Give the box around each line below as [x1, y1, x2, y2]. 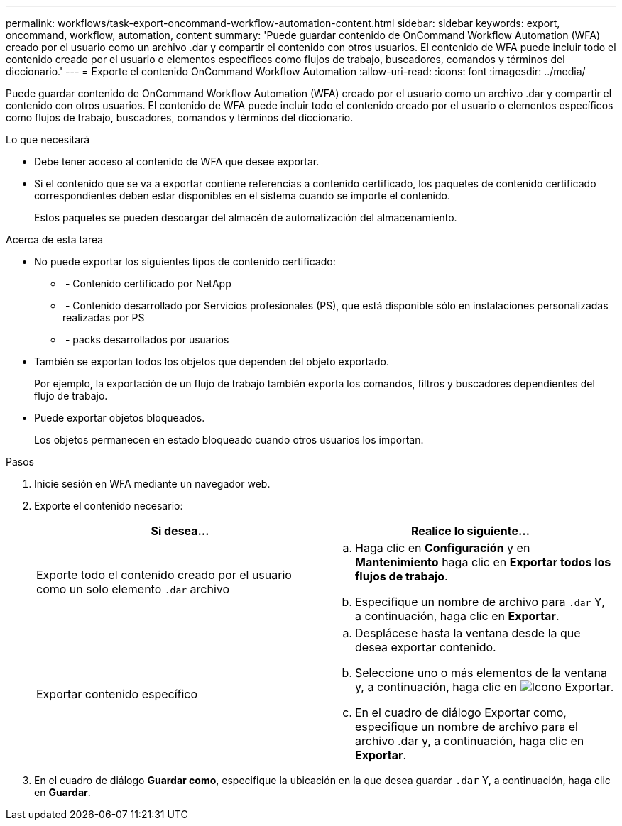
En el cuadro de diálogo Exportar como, [355, 705, 567, 720]
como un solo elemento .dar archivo [36, 582, 230, 596]
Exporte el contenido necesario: [34, 500, 183, 512]
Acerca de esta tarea [6, 233, 104, 246]
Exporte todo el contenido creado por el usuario [36, 568, 292, 582]
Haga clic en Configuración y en [355, 541, 530, 555]
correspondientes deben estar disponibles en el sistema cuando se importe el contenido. [34, 189, 450, 202]
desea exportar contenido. [355, 640, 496, 654]
